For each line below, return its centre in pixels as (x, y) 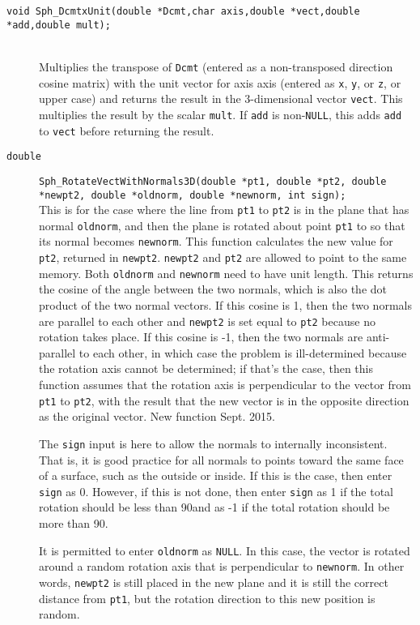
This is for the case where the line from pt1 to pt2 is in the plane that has (224, 210)
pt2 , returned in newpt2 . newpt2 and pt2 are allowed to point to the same (223, 257)
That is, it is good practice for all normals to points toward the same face (221, 459)
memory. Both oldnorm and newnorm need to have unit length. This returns (226, 273)
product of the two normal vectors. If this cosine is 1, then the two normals (225, 305)
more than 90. (74, 523)
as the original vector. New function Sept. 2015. (157, 416)
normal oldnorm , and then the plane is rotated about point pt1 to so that (222, 225)
